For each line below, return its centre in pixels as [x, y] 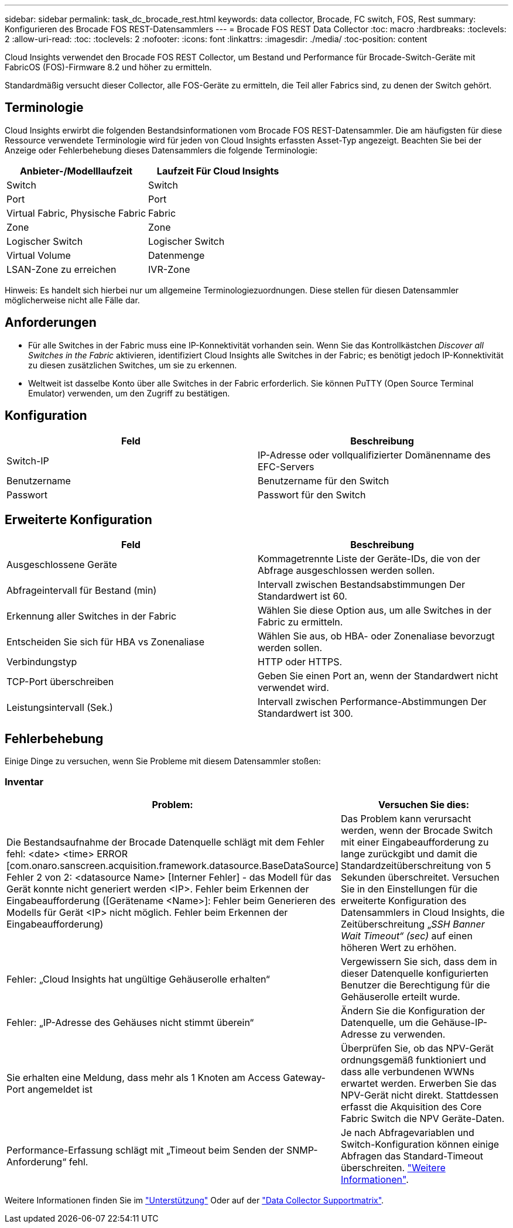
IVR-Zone [169, 269]
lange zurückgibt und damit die [409, 854]
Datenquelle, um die [385, 1022]
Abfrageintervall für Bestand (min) [82, 591]
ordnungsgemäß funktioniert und [413, 1060]
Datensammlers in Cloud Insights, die [423, 912]
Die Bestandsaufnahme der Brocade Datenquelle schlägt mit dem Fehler [166, 842]
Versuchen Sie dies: [424, 804]
